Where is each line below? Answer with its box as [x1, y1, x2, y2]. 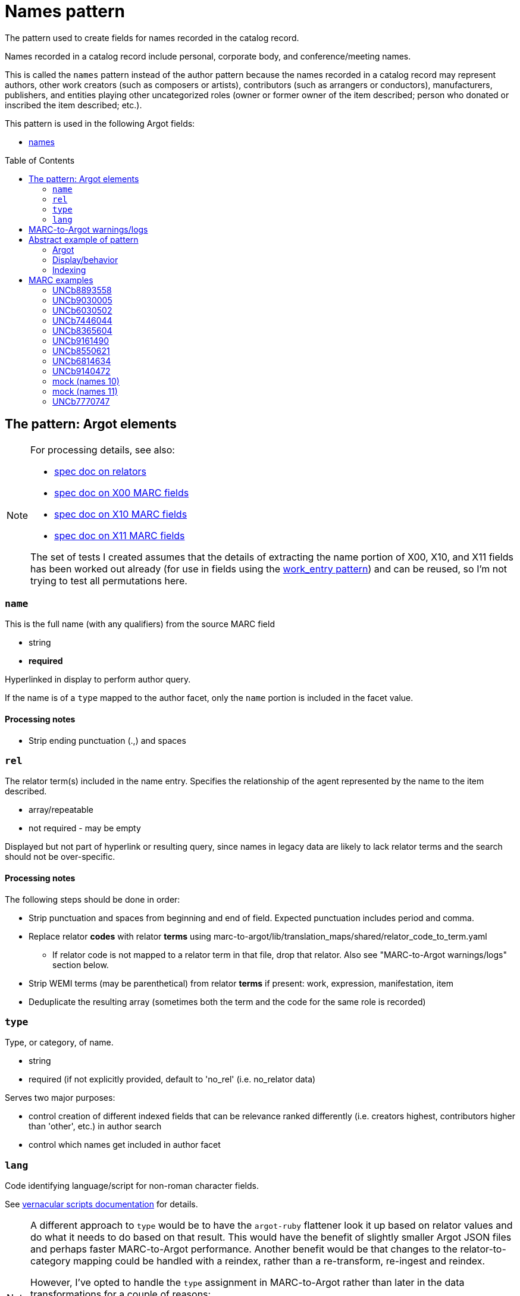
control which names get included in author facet [29, 1140, 221, 1150]
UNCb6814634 [52, 355, 111, 366]
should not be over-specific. [5, 852, 115, 862]
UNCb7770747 [52, 396, 110, 406]
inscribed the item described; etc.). [5, 99, 142, 110]
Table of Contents [5, 155, 75, 165]
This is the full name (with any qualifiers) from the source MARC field [5, 619, 275, 630]
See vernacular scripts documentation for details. [5, 1199, 198, 1210]
